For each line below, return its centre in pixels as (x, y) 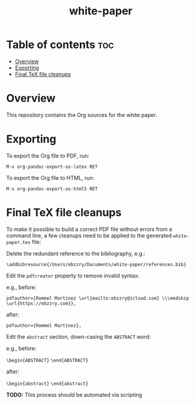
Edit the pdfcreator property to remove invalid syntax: (73, 275)
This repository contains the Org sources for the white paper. (82, 114)
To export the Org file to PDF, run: (48, 156)
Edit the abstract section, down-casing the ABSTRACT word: (79, 336)
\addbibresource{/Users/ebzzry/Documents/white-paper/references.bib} (96, 264)
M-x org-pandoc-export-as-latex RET (52, 167)
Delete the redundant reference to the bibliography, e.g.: (76, 254)
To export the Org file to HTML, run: (50, 177)
